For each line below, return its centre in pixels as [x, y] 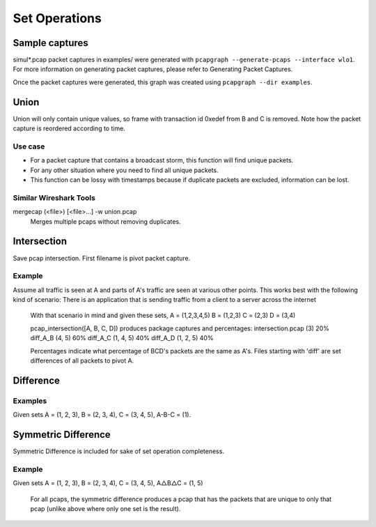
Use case [29, 146]
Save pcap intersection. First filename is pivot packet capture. [102, 258]
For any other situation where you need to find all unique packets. [124, 170]
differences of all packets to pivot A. [82, 360]
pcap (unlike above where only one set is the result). [105, 508]
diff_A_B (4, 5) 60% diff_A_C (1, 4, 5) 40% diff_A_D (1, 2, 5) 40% [122, 338]
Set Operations [57, 18]
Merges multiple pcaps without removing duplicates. [105, 221]
